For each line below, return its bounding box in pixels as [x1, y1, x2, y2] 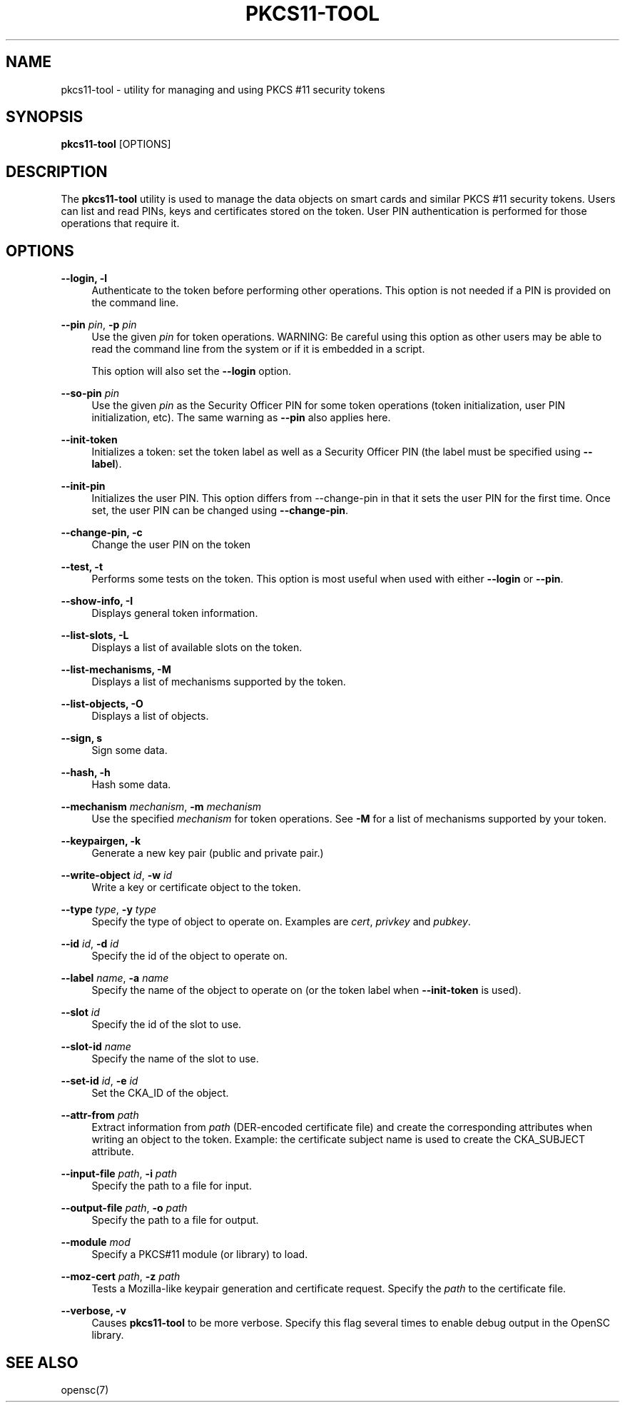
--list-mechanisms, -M [61, 663, 171, 676]
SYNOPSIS [6, 108, 83, 126]
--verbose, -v [61, 1304, 126, 1317]
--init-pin [61, 480, 106, 493]
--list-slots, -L [61, 629, 129, 642]
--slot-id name [61, 1040, 131, 1053]
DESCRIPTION [6, 162, 108, 181]
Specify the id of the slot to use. [91, 1018, 242, 1031]
